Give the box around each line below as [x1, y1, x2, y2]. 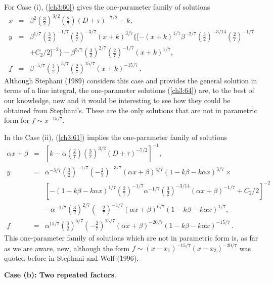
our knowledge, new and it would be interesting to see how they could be [4, 95, 231, 105]
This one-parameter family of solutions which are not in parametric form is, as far [4, 232, 258, 243]
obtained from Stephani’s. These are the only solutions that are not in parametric [4, 105, 257, 115]
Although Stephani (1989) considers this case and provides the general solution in [4, 75, 257, 85]
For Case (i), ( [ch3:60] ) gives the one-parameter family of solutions [4, 2, 210, 12]
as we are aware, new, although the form [4, 243, 130, 253]
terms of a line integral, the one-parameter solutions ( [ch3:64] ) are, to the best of [4, 85, 254, 96]
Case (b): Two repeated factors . [4, 269, 116, 280]
